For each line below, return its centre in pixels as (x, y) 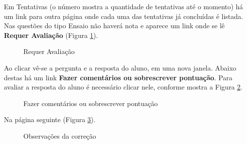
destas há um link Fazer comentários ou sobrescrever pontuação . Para (118, 77)
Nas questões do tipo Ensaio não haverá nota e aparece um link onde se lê (115, 26)
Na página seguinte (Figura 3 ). (50, 119)
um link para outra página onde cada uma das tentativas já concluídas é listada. (123, 16)
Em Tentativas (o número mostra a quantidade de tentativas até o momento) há (123, 6)
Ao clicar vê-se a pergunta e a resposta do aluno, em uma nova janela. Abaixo (120, 67)
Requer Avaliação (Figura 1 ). (51, 35)
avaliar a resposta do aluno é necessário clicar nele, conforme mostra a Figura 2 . (123, 87)
